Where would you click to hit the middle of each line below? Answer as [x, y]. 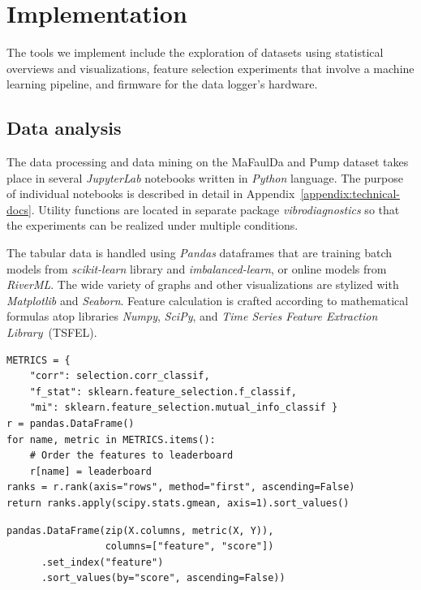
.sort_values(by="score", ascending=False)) [163, 578]
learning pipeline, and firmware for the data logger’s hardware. [162, 84]
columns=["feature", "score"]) [189, 547]
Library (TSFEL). [52, 332]
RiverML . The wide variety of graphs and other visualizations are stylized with [203, 284]
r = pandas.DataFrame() [71, 424]
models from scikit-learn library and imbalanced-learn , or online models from [197, 268]
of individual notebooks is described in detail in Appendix [151, 194]
